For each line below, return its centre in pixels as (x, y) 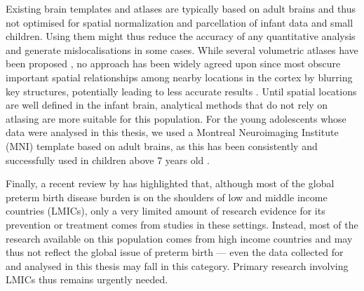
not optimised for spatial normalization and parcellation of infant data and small (180, 22)
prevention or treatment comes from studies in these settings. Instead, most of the (182, 224)
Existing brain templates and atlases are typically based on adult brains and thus (181, 8)
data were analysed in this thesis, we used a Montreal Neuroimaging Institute (172, 132)
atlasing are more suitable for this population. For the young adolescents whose (176, 118)
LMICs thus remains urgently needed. (87, 279)
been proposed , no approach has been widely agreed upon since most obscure (173, 63)
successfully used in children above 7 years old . (108, 160)
